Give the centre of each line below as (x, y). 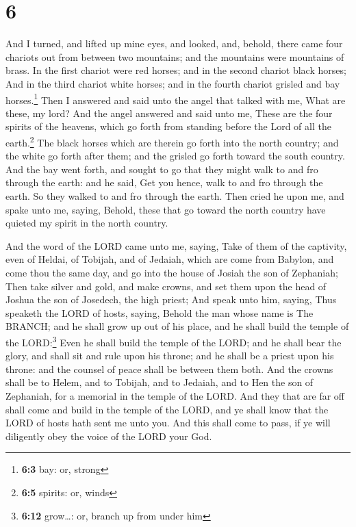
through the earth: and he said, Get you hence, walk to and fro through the (164, 182)
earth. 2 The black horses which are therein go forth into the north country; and (172, 141)
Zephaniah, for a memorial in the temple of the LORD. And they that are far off (175, 395)
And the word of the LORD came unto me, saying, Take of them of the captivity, (176, 245)
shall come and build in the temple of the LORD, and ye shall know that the (167, 409)
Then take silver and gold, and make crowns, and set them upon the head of (166, 286)
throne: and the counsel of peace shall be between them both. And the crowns (169, 369)
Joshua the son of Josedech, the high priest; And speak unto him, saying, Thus (171, 299)
